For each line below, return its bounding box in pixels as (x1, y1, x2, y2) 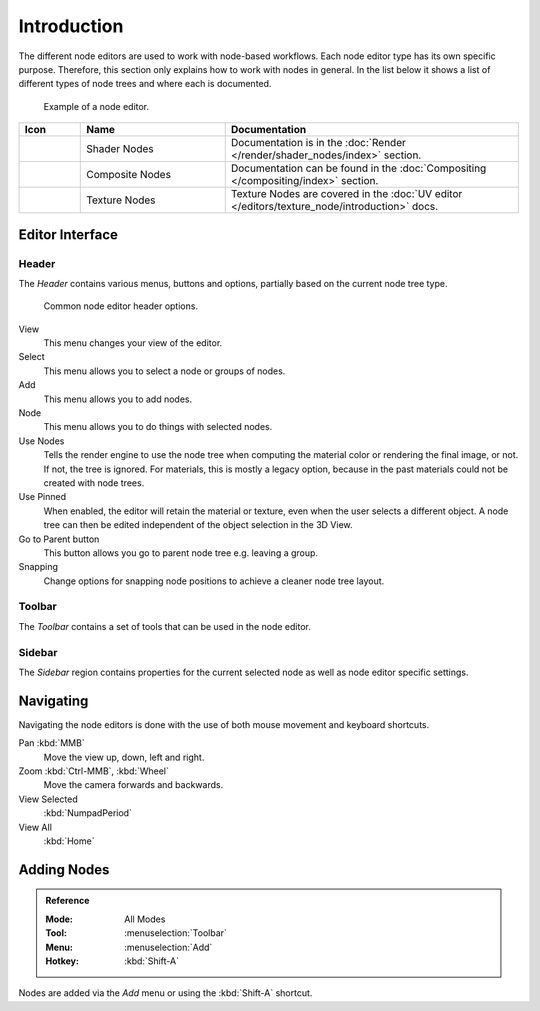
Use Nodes (18, 435, 65, 447)
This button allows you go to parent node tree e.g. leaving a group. (43, 546, 319, 559)
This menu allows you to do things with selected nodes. (43, 421, 273, 433)
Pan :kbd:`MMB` (18, 737, 85, 749)
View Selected (18, 793, 79, 805)
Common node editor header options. (43, 300, 199, 312)
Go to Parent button (18, 533, 100, 545)
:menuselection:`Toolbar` (124, 927, 227, 939)
